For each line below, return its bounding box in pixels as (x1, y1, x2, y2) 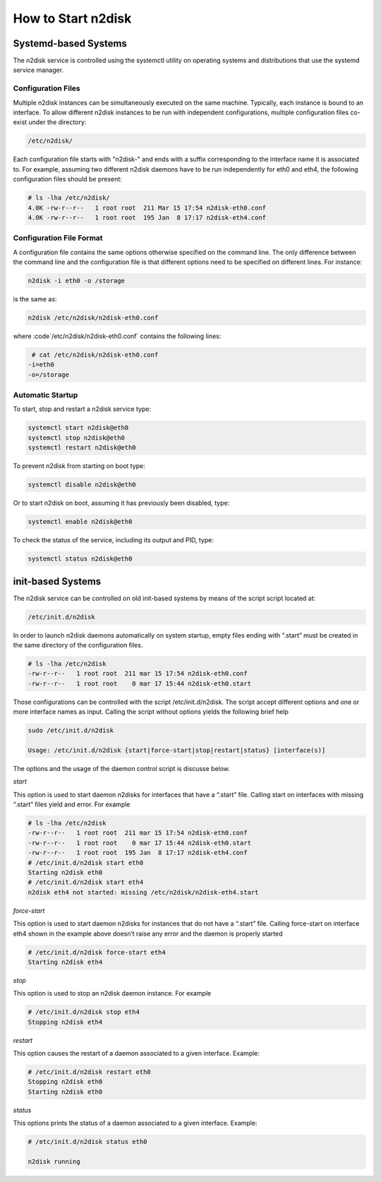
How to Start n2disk (13, 11, 132, 26)
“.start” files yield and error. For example (13, 800, 131, 808)
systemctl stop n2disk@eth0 (28, 434, 125, 441)
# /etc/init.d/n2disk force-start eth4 (28, 948, 166, 956)
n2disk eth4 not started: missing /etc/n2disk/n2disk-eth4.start (28, 888, 259, 896)
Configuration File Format (13, 233, 103, 243)
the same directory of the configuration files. (13, 640, 143, 649)
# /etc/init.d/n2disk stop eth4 (28, 1008, 140, 1016)
